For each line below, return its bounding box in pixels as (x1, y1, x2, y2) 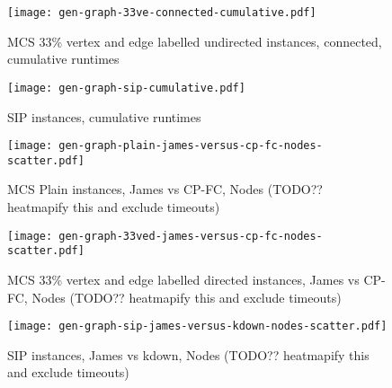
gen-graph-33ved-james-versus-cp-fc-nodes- (58, 229, 323, 242)
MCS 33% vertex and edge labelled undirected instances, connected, (7, 31, 382, 50)
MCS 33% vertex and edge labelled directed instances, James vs (7, 269, 360, 288)
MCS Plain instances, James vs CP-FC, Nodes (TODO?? (7, 180, 323, 198)
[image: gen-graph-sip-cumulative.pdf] (7, 81, 245, 94)
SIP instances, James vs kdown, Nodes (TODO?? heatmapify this (7, 345, 370, 364)
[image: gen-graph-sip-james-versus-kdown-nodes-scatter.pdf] (7, 320, 388, 333)
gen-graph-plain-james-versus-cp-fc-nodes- (58, 139, 323, 153)
